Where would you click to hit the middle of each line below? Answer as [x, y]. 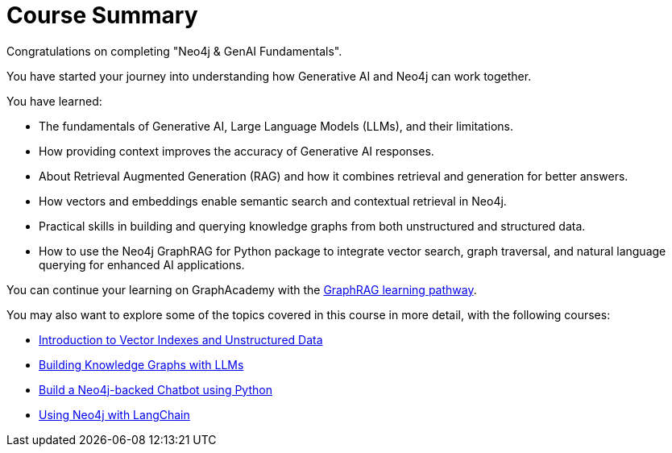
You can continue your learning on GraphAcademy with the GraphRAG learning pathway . [242, 289]
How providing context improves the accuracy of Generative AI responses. [236, 151]
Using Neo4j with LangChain [114, 414]
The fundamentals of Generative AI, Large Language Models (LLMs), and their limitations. [276, 126]
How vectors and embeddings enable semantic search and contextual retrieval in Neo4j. [273, 201]
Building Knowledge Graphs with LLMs [141, 364]
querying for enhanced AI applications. [142, 264]
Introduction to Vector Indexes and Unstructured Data [181, 339]
